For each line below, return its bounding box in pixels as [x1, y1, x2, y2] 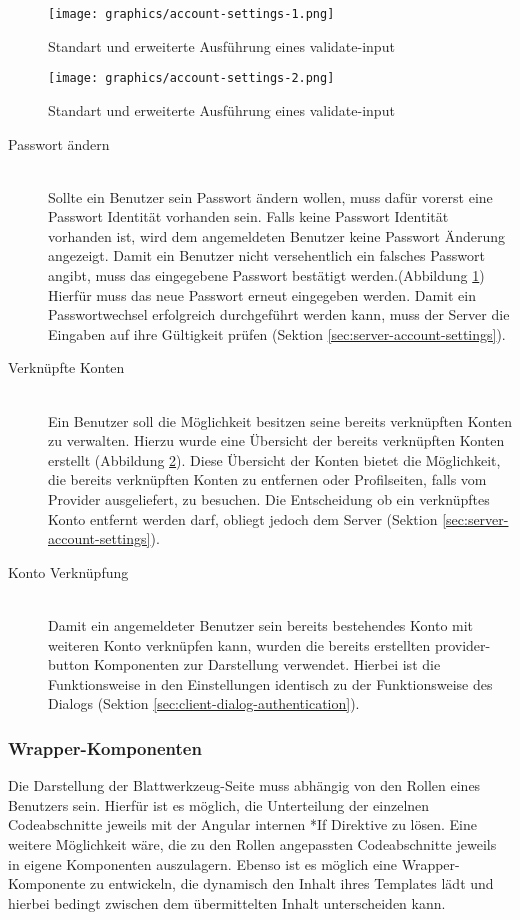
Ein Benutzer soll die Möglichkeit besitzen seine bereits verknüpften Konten [48, 410, 512, 431]
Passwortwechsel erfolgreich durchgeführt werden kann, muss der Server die [48, 304, 510, 325]
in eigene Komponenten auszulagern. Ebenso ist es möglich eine [8, 853, 398, 874]
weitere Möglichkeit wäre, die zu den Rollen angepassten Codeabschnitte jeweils [8, 833, 497, 854]
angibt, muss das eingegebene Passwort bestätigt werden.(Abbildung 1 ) [48, 265, 485, 286]
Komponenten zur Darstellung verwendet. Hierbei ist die [93, 654, 441, 675]
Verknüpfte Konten [8, 357, 125, 378]
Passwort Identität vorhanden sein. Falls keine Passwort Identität [48, 206, 449, 227]
